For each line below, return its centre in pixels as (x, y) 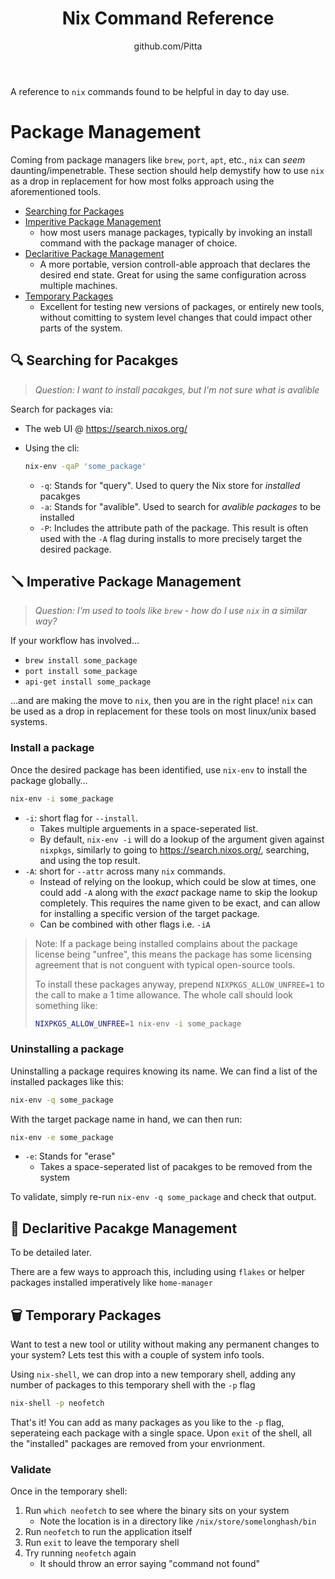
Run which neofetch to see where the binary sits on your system (157, 1511)
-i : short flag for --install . (81, 818)
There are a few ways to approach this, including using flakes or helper (158, 1272)
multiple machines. (78, 285)
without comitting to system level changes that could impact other (176, 317)
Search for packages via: (62, 409)
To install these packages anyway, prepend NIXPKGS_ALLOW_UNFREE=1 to (179, 984)
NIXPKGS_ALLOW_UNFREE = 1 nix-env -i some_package (138, 1023)
